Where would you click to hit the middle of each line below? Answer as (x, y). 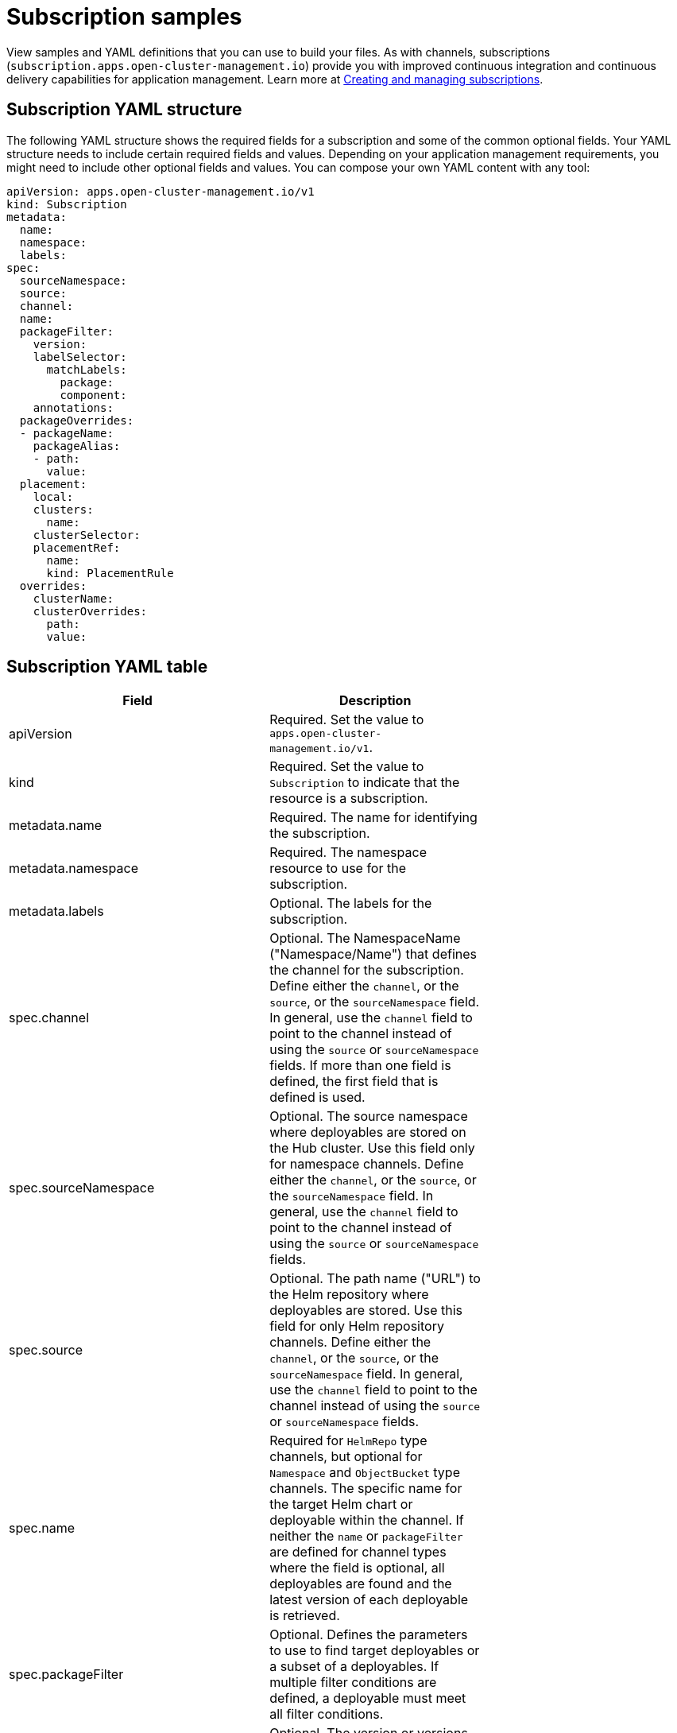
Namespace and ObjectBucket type (365, 1473)
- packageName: (66, 433)
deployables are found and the (361, 1584)
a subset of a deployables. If (354, 1667)
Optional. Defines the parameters (369, 1635)
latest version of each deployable (369, 1600)
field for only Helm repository (357, 1326)
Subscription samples (124, 17)
